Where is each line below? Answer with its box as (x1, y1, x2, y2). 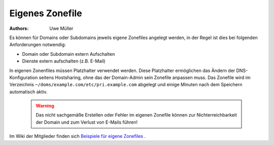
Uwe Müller (49, 25, 74, 31)
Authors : (9, 25, 29, 31)
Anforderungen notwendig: (9, 42, 66, 48)
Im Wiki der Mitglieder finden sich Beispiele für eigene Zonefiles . (9, 133, 146, 139)
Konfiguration (9, 74, 38, 81)
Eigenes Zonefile (9, 8, 82, 19)
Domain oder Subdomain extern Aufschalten (22, 51, 115, 57)
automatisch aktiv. (9, 89, 48, 95)
